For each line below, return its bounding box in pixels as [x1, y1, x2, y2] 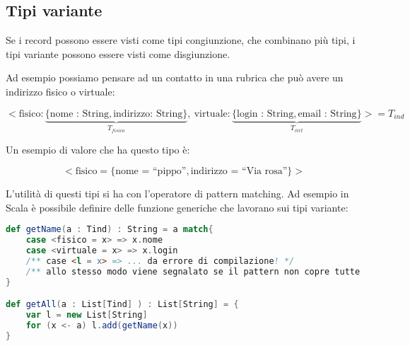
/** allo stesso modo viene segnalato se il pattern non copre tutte [25, 266, 361, 277]
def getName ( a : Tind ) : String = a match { [6, 224, 213, 235]
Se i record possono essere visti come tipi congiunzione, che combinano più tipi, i [6, 33, 356, 47]
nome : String [49, 108, 109, 119]
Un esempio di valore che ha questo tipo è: [6, 142, 190, 156]
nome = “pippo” [115, 166, 187, 177]
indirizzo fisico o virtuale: [6, 83, 115, 98]
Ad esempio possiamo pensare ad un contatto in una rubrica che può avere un [6, 70, 344, 85]
